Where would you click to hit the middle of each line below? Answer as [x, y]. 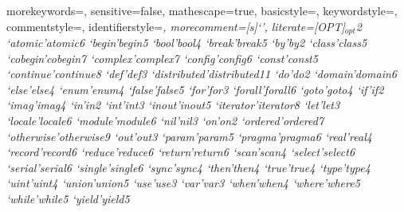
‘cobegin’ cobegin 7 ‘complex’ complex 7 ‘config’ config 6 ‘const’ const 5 [162, 58]
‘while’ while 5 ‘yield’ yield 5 [68, 198]
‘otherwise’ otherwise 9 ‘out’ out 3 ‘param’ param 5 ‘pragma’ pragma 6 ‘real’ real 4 [189, 136]
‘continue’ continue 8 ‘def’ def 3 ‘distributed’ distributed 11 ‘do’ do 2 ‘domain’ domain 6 [202, 74]
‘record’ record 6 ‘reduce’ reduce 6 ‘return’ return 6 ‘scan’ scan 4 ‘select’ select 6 [181, 152]
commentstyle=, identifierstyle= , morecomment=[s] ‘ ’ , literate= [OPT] [176, 26]
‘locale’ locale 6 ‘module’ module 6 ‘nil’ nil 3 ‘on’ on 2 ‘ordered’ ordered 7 [165, 121]
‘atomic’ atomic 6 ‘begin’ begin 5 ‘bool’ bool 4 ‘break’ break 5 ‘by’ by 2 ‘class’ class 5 [187, 43]
